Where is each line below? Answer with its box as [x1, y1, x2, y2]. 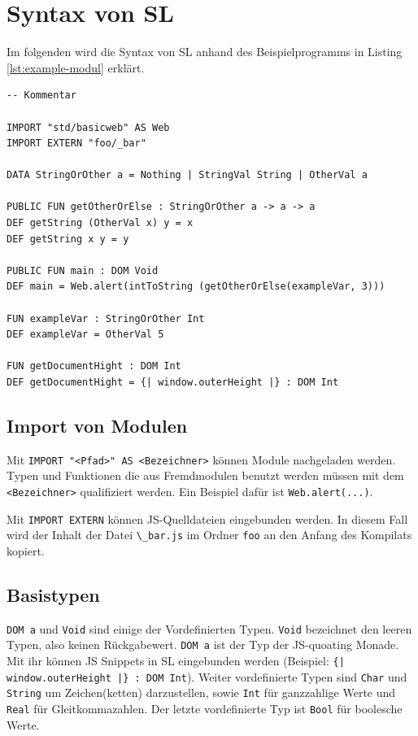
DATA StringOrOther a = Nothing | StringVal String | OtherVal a [7, 169, 368, 181]
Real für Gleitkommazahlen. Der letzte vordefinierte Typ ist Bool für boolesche [7, 700, 403, 717]
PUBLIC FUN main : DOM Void [7, 264, 159, 277]
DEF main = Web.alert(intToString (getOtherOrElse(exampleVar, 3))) [7, 281, 385, 293]
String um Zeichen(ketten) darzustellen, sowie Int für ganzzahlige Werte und [7, 684, 396, 701]
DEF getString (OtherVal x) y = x [7, 217, 194, 229]
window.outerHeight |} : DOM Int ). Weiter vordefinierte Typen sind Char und [7, 668, 407, 685]
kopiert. [7, 542, 45, 560]
